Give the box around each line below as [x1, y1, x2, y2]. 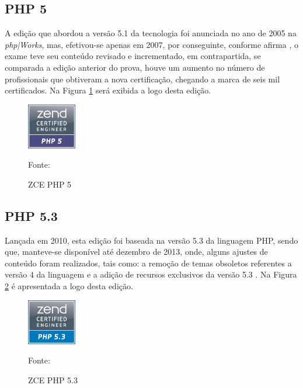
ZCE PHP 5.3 [28, 373, 78, 386]
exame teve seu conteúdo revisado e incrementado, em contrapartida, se [5, 50, 261, 62]
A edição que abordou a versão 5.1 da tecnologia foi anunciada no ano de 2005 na [5, 27, 297, 39]
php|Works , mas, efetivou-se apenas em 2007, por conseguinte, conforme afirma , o [5, 38, 298, 50]
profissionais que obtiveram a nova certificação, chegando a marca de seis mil [5, 72, 280, 85]
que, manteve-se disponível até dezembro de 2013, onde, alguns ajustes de [5, 245, 268, 258]
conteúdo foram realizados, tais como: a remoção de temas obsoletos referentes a [5, 257, 292, 269]
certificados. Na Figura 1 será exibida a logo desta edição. [5, 84, 211, 96]
